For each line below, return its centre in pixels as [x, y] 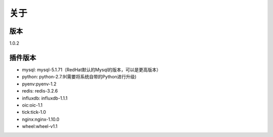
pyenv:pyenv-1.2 [39, 84]
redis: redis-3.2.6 [40, 91]
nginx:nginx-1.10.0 [41, 119]
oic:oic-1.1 [32, 105]
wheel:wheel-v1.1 [40, 126]
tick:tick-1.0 [34, 112]
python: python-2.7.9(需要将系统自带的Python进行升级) [79, 77]
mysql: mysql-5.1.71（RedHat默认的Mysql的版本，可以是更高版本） [92, 70]
